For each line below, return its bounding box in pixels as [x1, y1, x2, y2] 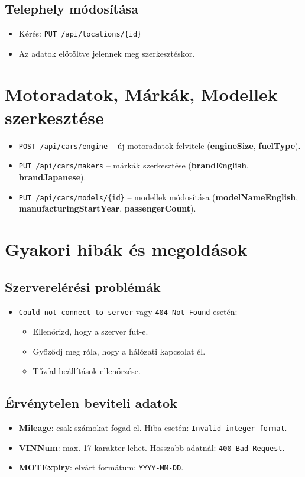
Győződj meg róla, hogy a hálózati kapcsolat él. [33, 345, 206, 357]
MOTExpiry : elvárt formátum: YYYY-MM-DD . [18, 461, 184, 473]
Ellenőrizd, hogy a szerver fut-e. [33, 325, 148, 338]
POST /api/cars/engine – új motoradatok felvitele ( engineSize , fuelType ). [18, 139, 301, 151]
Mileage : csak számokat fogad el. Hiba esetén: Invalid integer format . [18, 421, 287, 434]
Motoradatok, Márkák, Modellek [5, 82, 278, 106]
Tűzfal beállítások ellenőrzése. [33, 365, 141, 377]
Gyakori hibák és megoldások [5, 237, 248, 261]
